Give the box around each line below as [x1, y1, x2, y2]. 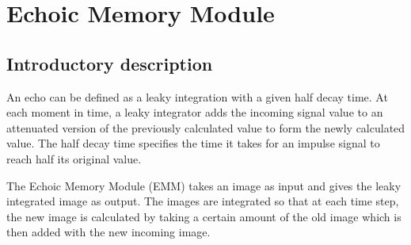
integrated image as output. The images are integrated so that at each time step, [6, 193, 399, 209]
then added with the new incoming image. [6, 224, 211, 240]
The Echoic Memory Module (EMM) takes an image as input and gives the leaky [6, 177, 401, 193]
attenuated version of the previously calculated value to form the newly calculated [6, 119, 405, 136]
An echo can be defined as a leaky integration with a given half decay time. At [6, 88, 388, 105]
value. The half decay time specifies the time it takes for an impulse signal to [6, 135, 380, 151]
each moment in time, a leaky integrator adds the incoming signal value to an [6, 104, 383, 121]
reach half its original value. [6, 150, 142, 167]
